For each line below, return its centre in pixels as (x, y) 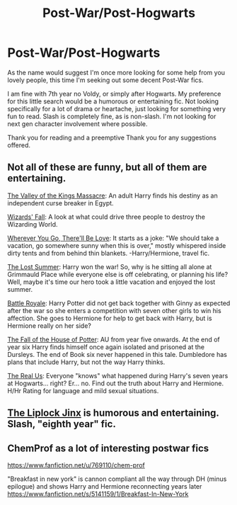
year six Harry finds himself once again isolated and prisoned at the (106, 347)
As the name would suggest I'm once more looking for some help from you (116, 72)
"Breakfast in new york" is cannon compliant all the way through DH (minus (117, 479)
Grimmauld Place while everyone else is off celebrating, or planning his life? (118, 274)
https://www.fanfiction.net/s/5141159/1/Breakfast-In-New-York (98, 494)
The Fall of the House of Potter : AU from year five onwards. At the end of (114, 339)
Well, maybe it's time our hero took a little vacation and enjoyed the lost (111, 282)
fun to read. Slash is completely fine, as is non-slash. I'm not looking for (112, 116)
